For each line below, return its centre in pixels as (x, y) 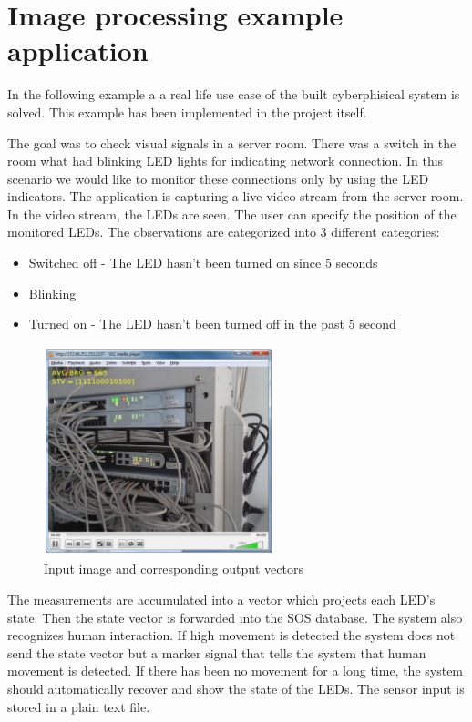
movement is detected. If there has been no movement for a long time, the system (236, 671)
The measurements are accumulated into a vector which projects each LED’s (221, 600)
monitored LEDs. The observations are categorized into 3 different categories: (224, 232)
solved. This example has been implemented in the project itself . (187, 112)
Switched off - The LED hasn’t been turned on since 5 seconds (203, 263)
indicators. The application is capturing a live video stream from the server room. (236, 196)
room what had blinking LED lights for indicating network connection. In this (226, 161)
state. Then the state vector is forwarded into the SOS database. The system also (235, 617)
